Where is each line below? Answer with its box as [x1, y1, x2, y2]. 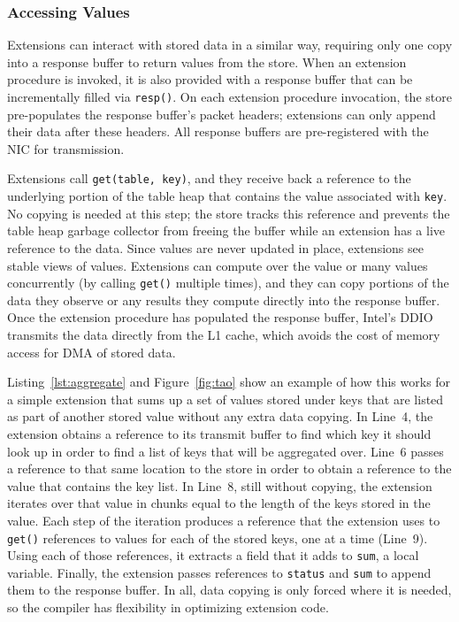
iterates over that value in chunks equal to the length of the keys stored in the [7, 494, 431, 512]
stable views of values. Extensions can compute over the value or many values [7, 256, 428, 274]
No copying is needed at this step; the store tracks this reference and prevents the [7, 203, 450, 222]
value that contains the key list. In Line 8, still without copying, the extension [7, 476, 432, 495]
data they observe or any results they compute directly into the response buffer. [7, 290, 440, 309]
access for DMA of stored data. [7, 342, 176, 361]
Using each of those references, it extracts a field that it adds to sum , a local [7, 546, 419, 564]
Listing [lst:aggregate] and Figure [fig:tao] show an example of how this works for [7, 372, 451, 391]
